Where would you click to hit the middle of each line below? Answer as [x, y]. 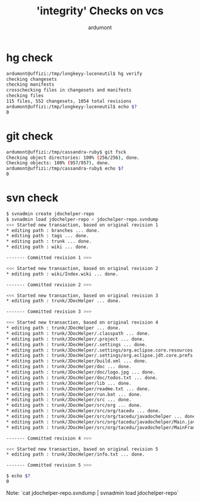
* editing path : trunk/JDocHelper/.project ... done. [76, 339]
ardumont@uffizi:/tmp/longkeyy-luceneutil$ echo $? [71, 106]
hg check [30, 57]
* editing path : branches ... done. [53, 230]
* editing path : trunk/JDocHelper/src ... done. [69, 400]
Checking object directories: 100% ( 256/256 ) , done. [73, 158]
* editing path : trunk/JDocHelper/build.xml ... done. [77, 361]
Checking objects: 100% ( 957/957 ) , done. [58, 163]
